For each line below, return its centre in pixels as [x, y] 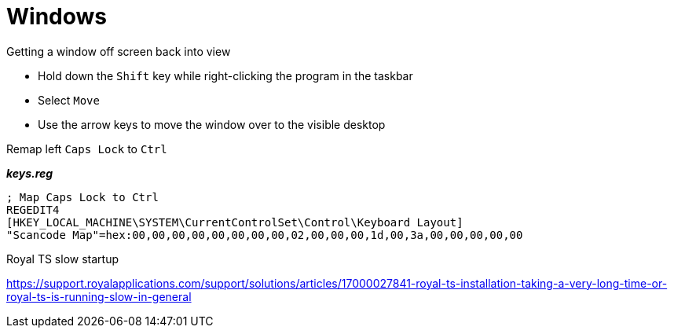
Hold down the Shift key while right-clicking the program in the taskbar [225, 75]
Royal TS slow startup [63, 259]
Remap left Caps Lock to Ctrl [87, 149]
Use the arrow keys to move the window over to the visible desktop [212, 124]
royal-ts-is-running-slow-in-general [99, 296]
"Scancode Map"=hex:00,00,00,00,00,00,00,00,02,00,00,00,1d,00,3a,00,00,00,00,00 [265, 235]
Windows [57, 17]
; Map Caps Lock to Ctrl [82, 197]
